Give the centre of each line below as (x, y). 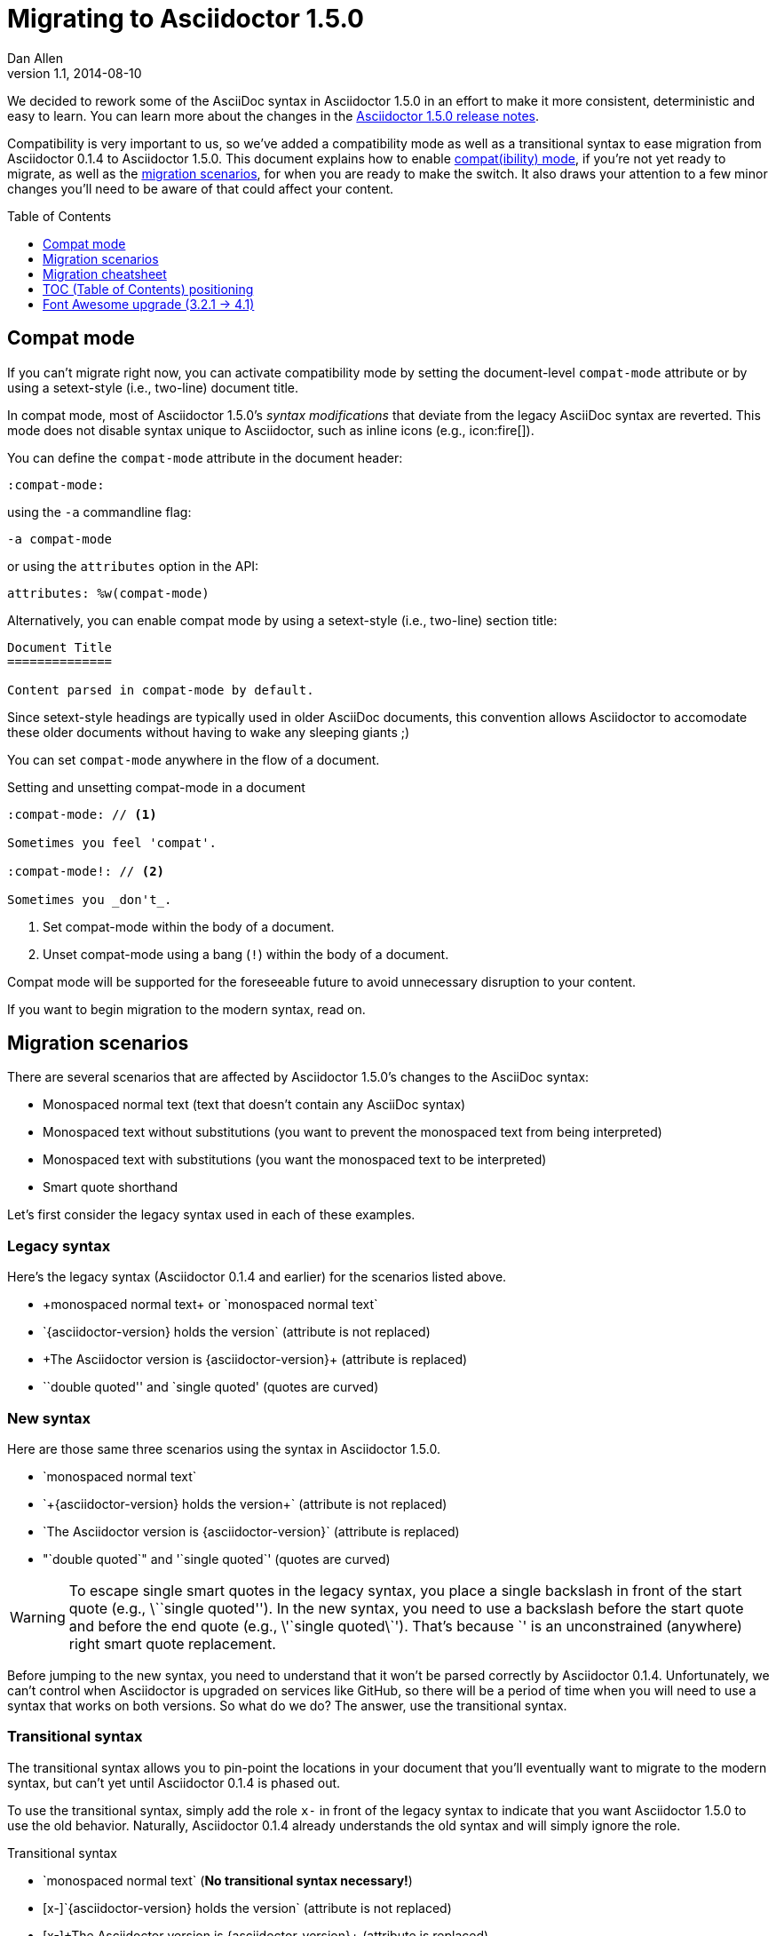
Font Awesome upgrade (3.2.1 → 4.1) (149, 304)
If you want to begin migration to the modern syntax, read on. (186, 1009)
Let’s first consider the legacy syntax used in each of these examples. (211, 1215)
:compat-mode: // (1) (82, 814)
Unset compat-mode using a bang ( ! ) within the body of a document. (246, 954)
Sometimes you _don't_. (90, 899)
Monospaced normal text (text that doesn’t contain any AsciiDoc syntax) (254, 1105)
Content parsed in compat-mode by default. (161, 690)
